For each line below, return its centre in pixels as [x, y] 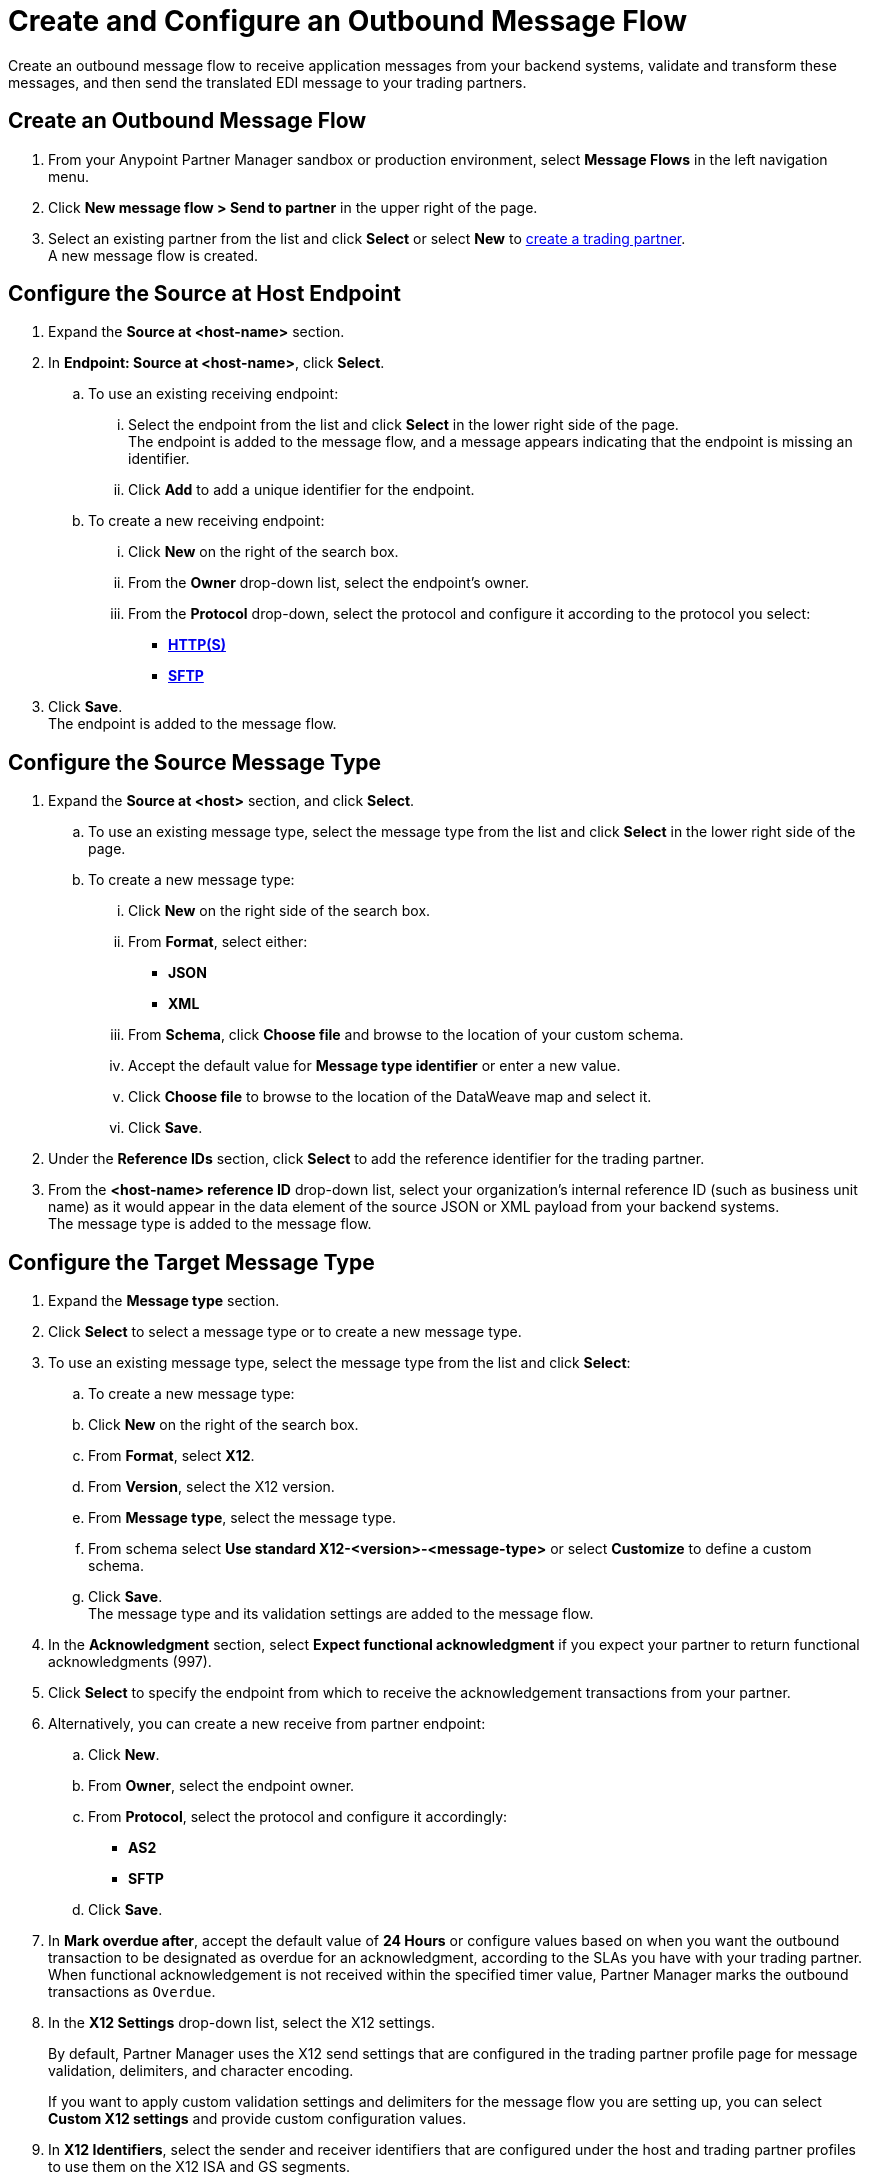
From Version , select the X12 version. [211, 1487]
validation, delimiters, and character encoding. [201, 2071]
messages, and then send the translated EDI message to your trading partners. [267, 82]
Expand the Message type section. [164, 1301]
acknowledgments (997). [130, 1662]
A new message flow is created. [153, 255]
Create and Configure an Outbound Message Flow [347, 21]
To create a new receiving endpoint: [206, 521]
